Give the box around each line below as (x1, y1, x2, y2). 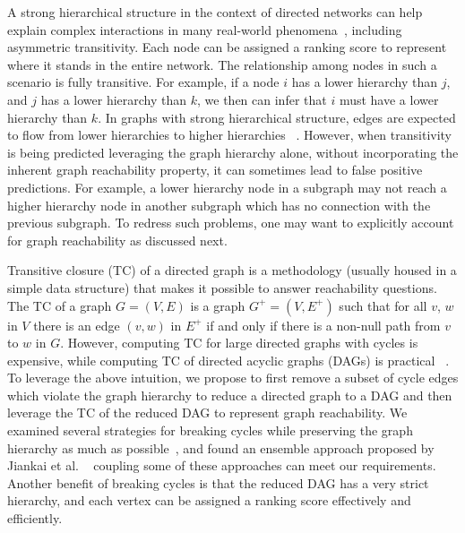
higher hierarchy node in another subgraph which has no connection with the (7, 195, 431, 214)
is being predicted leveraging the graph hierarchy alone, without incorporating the (7, 142, 459, 161)
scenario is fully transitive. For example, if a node (7, 73, 280, 91)
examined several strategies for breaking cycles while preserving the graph (7, 421, 413, 440)
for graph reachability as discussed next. (7, 230, 228, 249)
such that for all (339, 296, 427, 314)
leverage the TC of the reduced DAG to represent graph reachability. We (7, 403, 408, 422)
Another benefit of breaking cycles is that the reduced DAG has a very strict (7, 473, 429, 492)
